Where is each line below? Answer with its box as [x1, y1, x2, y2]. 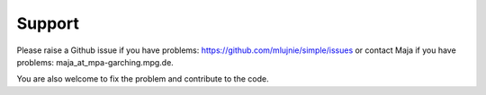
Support [16, 13, 80, 33]
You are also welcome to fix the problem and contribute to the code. [16, 73, 269, 84]
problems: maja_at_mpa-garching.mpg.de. [16, 56, 175, 67]
